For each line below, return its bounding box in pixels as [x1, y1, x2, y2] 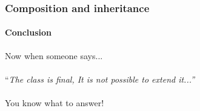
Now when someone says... [5, 49, 103, 62]
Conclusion [5, 26, 52, 39]
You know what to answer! [5, 97, 104, 109]
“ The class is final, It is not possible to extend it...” [5, 72, 195, 85]
